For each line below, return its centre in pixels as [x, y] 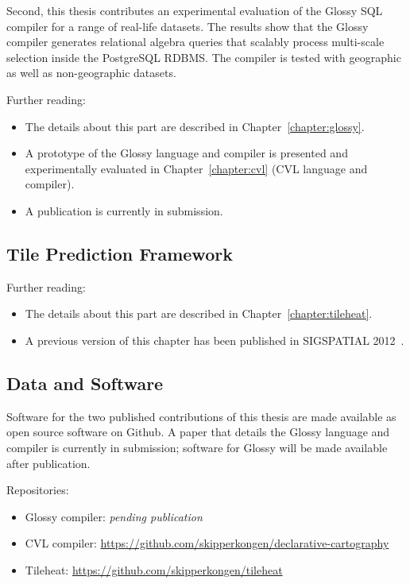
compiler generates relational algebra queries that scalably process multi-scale [195, 42]
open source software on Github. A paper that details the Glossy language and [198, 432]
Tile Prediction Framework [120, 253]
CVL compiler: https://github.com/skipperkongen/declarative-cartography [207, 543]
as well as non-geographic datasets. [91, 73]
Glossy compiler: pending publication [114, 516]
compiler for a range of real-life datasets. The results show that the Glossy [188, 26]
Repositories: [38, 490]
